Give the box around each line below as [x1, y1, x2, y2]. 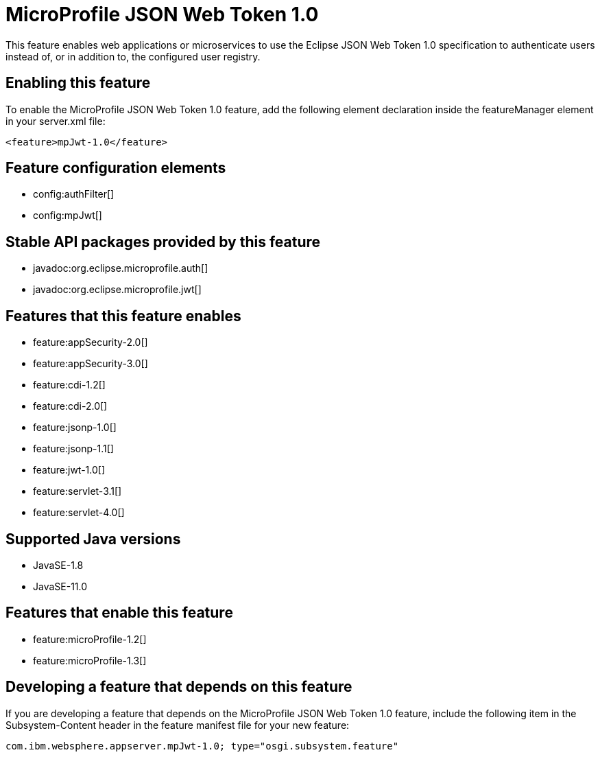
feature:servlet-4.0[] [33, 506, 125, 519]
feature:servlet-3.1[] [33, 485, 122, 498]
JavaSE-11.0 [33, 580, 88, 592]
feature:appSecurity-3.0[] [33, 358, 148, 370]
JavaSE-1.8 [33, 559, 84, 571]
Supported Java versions [5, 530, 181, 548]
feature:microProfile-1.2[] [33, 633, 147, 645]
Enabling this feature [5, 74, 151, 92]
